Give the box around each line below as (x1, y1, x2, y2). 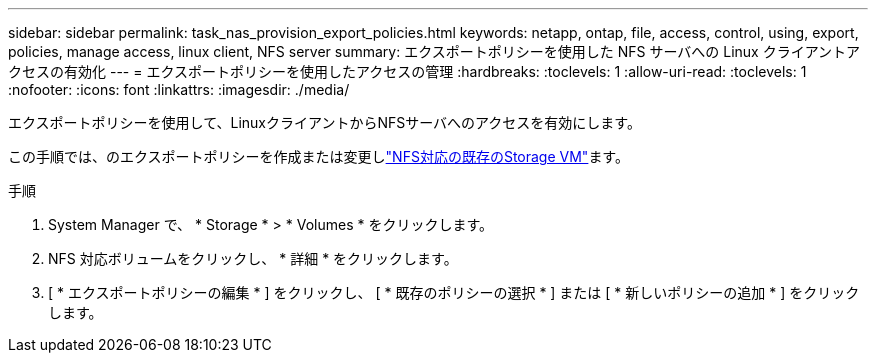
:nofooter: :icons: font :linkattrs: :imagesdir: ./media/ (8, 81, 350, 98)
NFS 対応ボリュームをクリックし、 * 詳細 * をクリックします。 (48, 250, 458, 267)
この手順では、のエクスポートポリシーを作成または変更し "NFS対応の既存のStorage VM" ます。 (8, 148, 629, 165)
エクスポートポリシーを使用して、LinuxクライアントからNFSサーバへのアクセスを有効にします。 (8, 114, 641, 131)
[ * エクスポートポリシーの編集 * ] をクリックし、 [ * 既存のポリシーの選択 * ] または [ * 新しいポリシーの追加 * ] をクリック (48, 284, 860, 301)
